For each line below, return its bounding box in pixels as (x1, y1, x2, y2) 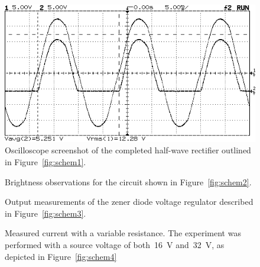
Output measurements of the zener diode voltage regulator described (5, 195, 253, 208)
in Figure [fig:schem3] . (5, 207, 86, 219)
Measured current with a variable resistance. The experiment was (5, 227, 241, 239)
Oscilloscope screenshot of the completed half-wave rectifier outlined (5, 144, 251, 156)
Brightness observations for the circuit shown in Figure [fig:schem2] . (5, 175, 252, 188)
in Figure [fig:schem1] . (5, 156, 86, 168)
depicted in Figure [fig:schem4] (5, 250, 117, 262)
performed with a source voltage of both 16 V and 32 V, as (5, 239, 225, 251)
